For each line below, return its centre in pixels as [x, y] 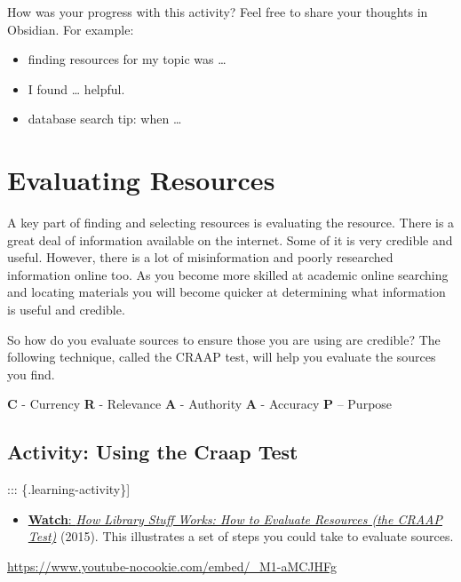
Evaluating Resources [141, 180]
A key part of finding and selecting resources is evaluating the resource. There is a [231, 223]
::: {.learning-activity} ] [69, 489]
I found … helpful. [76, 88]
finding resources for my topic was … [127, 59]
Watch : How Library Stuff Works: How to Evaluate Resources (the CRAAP [235, 518]
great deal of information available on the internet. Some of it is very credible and [230, 239]
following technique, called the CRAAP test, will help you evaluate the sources [222, 357]
